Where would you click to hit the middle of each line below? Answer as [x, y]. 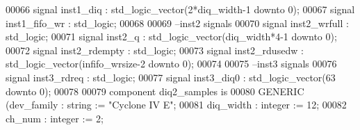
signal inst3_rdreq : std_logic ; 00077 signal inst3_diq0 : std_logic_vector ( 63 [171, 77]
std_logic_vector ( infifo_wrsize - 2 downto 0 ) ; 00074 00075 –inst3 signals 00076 [171, 64]
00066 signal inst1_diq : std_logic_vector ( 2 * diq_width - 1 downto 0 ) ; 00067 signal [180, 9]
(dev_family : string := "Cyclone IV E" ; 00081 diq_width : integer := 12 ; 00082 [176, 105]
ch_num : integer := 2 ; [55, 118]
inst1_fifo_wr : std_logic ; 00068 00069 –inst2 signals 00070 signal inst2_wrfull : [177, 23]
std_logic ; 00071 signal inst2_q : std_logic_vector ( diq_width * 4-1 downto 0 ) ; [171, 36]
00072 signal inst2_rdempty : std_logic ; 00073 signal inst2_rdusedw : [155, 50]
